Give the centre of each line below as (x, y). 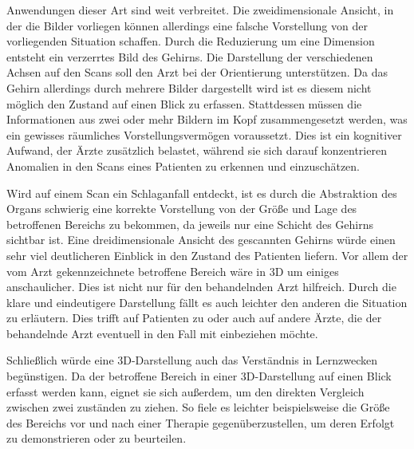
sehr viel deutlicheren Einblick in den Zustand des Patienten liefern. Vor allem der (207, 255)
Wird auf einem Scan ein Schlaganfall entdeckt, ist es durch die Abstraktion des (202, 193)
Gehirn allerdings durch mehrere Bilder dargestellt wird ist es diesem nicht (189, 87)
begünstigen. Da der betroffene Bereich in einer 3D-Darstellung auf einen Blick (199, 376)
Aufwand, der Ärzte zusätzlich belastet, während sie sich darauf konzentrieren (197, 150)
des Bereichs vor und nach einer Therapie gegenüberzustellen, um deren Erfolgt (201, 422)
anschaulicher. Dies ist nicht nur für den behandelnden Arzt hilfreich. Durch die (201, 287)
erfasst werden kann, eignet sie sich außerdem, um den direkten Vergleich (185, 391)
